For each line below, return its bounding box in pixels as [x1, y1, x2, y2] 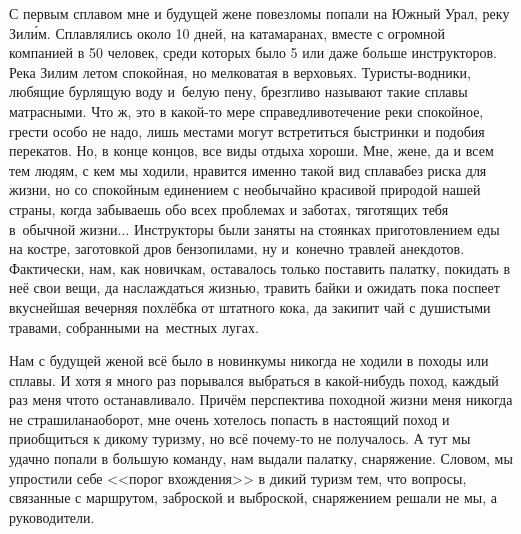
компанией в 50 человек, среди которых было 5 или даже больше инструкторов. [9, 42, 497, 63]
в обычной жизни [9, 218, 118, 239]
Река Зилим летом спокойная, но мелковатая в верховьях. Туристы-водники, [9, 61, 471, 82]
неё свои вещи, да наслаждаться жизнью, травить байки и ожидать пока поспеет [9, 277, 500, 298]
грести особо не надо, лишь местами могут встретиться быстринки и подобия [9, 120, 485, 141]
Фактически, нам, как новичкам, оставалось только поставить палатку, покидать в [9, 257, 511, 278]
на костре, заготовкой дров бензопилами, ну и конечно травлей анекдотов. [9, 238, 465, 259]
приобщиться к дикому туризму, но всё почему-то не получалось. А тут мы [9, 428, 471, 449]
